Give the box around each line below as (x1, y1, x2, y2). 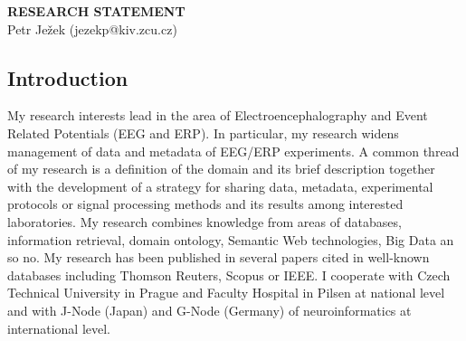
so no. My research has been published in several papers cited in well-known (7, 248, 430, 267)
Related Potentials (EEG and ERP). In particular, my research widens (7, 123, 399, 142)
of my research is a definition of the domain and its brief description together (7, 159, 435, 178)
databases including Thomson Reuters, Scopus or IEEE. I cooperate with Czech (7, 265, 451, 284)
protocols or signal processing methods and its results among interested (7, 194, 404, 213)
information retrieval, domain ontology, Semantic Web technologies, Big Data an (7, 230, 454, 249)
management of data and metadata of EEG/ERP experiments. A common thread (7, 141, 460, 160)
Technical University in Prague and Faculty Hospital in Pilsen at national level (7, 283, 445, 302)
